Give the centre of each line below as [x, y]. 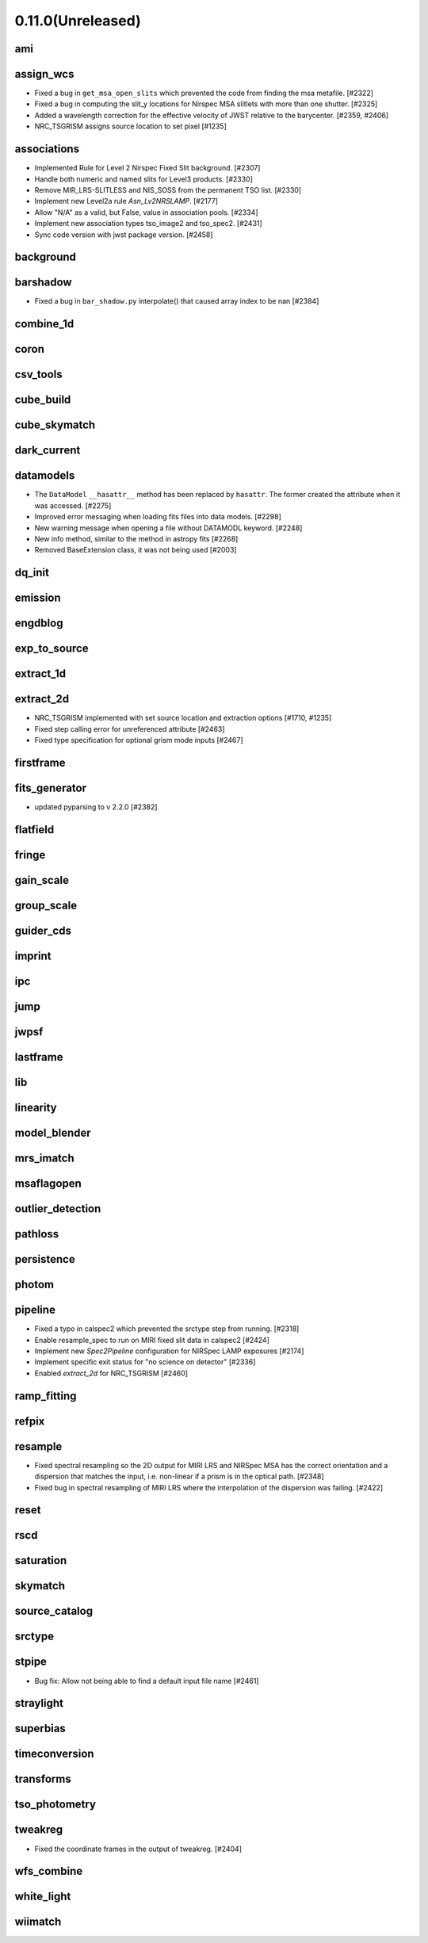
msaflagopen [48, 1184]
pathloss [37, 1234]
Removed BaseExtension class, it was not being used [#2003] [136, 550]
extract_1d [40, 674]
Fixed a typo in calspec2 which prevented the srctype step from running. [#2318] [167, 1329]
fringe [30, 855]
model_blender [53, 1133]
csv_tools [38, 375]
